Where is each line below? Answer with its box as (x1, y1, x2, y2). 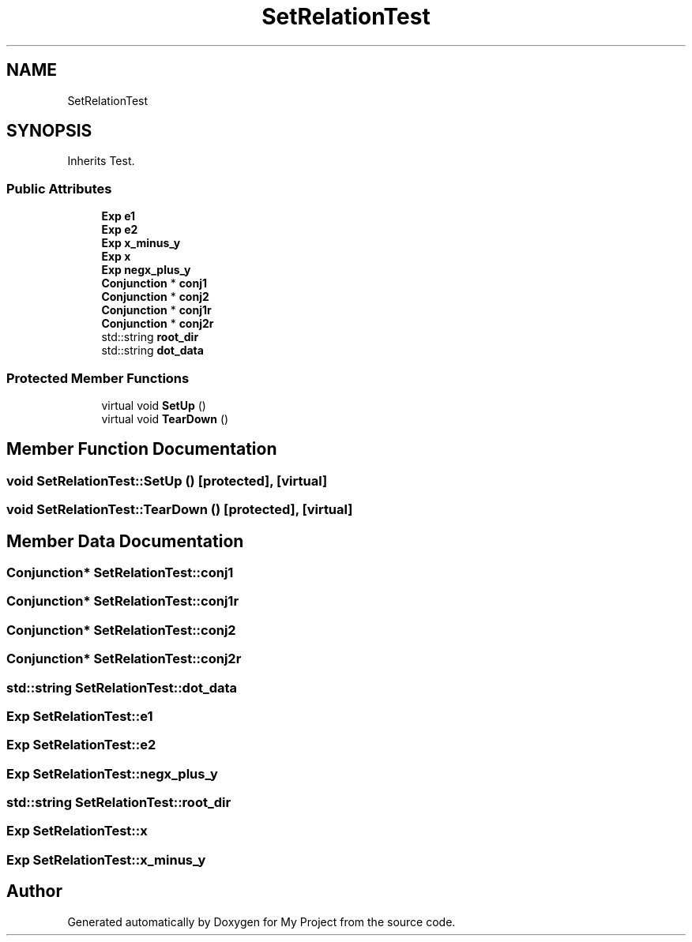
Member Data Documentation (6, 531, 244, 551)
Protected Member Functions (6, 370, 190, 386)
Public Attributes (6, 180, 112, 197)
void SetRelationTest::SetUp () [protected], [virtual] (6, 472, 328, 489)
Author (6, 881, 62, 902)
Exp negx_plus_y (101, 263, 191, 277)
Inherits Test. (67, 154, 135, 168)
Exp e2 (101, 223, 138, 237)
